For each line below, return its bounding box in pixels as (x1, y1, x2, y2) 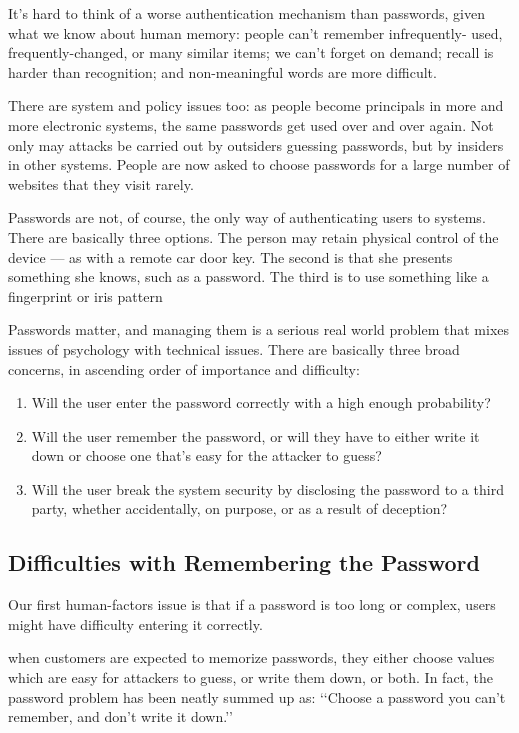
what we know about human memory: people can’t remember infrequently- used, (8, 22, 503, 43)
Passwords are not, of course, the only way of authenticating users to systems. (8, 207, 486, 228)
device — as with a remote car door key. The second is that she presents (8, 246, 453, 267)
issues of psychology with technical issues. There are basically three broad (8, 338, 460, 359)
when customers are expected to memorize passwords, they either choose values (8, 647, 495, 668)
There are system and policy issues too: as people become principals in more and (8, 95, 504, 116)
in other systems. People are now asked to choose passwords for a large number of (8, 154, 510, 175)
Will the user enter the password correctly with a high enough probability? (31, 392, 491, 413)
